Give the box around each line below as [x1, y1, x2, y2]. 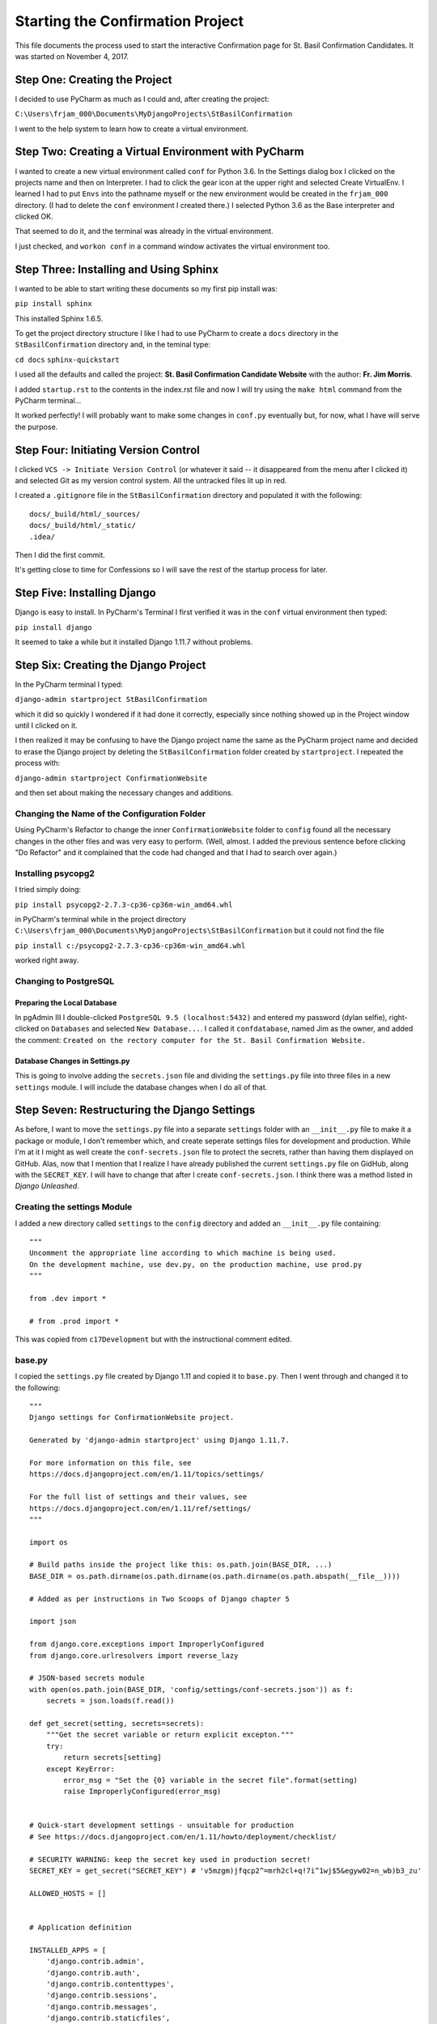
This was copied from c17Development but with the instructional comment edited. [15, 1334, 292, 1344]
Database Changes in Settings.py [15, 1056, 130, 1065]
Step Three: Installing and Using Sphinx [15, 262, 218, 276]
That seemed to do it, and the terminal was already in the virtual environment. [15, 227, 274, 236]
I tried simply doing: [15, 885, 81, 895]
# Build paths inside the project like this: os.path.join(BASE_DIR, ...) [29, 1560, 333, 1570]
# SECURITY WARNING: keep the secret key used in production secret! [29, 1855, 312, 1864]
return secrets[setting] [63, 1753, 162, 1762]
